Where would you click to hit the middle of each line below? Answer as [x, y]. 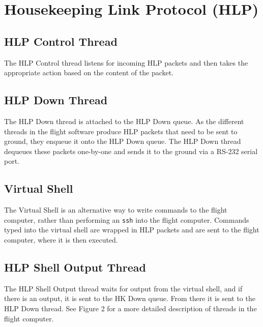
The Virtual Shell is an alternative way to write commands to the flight [116, 210]
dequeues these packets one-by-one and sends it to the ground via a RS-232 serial [131, 151]
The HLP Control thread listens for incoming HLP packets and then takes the [126, 62]
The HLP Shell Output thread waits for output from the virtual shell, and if [123, 288]
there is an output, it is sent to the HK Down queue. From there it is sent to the [130, 298]
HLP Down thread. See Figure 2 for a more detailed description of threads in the [130, 308]
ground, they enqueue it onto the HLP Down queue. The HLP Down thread [123, 141]
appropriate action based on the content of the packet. [89, 72]
